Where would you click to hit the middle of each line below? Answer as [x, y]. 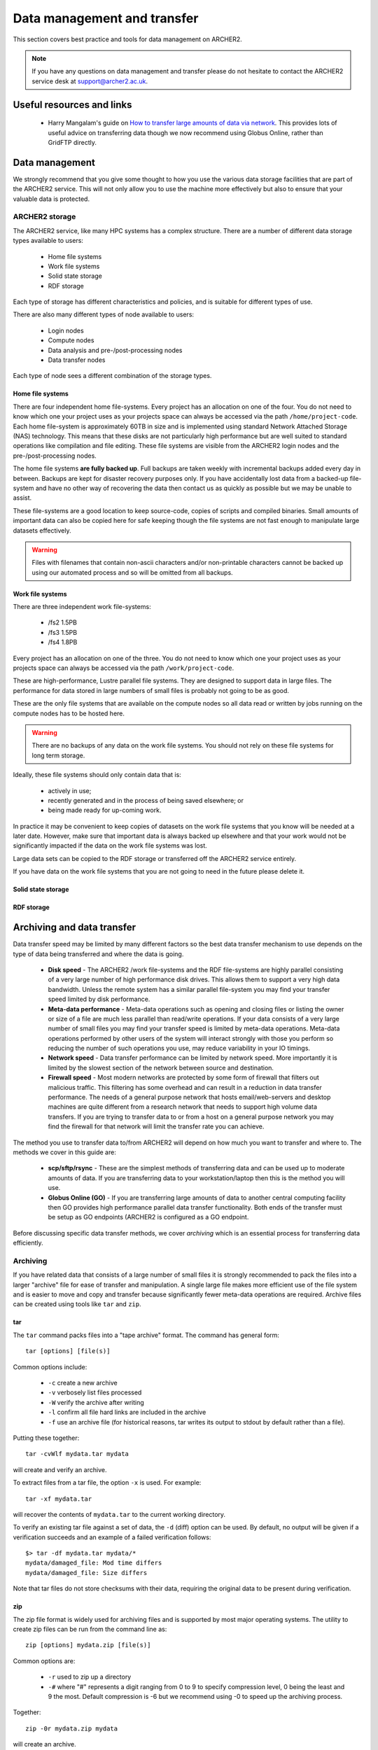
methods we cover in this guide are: [65, 1152]
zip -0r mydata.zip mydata [72, 1728]
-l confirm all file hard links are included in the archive [127, 1412]
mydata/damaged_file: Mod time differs [94, 1563]
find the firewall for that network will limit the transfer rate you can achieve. [156, 1126]
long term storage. [58, 755]
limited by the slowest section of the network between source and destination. [161, 1067]
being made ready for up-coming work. [105, 810]
